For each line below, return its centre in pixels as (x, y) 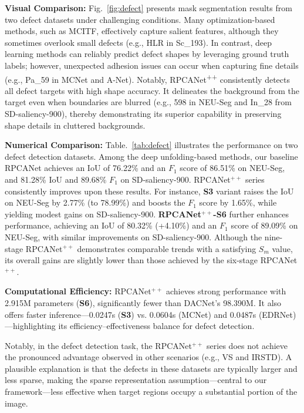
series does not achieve (247, 345)
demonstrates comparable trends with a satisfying (167, 248)
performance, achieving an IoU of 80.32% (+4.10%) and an (111, 225)
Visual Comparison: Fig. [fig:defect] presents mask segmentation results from (148, 8)
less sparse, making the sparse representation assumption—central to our (136, 380)
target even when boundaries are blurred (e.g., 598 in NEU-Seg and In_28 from (148, 102)
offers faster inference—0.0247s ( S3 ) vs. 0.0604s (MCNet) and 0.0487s (131, 314)
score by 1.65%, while (238, 202)
